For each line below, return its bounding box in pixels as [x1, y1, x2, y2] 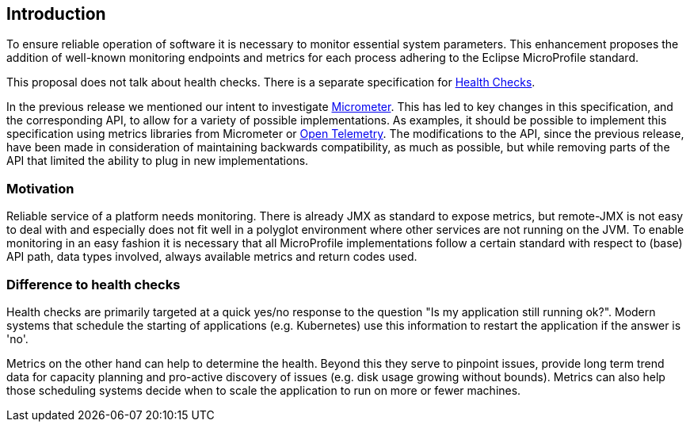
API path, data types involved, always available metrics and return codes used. [6, 250, 417, 264]
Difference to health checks [6, 276, 181, 292]
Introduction [6, 4, 106, 24]
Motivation [6, 180, 74, 197]
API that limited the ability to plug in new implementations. [6, 154, 309, 168]
